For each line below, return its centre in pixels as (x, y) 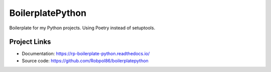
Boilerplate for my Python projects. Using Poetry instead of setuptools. (82, 28)
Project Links (30, 42)
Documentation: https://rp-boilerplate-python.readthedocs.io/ (86, 54)
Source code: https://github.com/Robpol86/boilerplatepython (85, 61)
